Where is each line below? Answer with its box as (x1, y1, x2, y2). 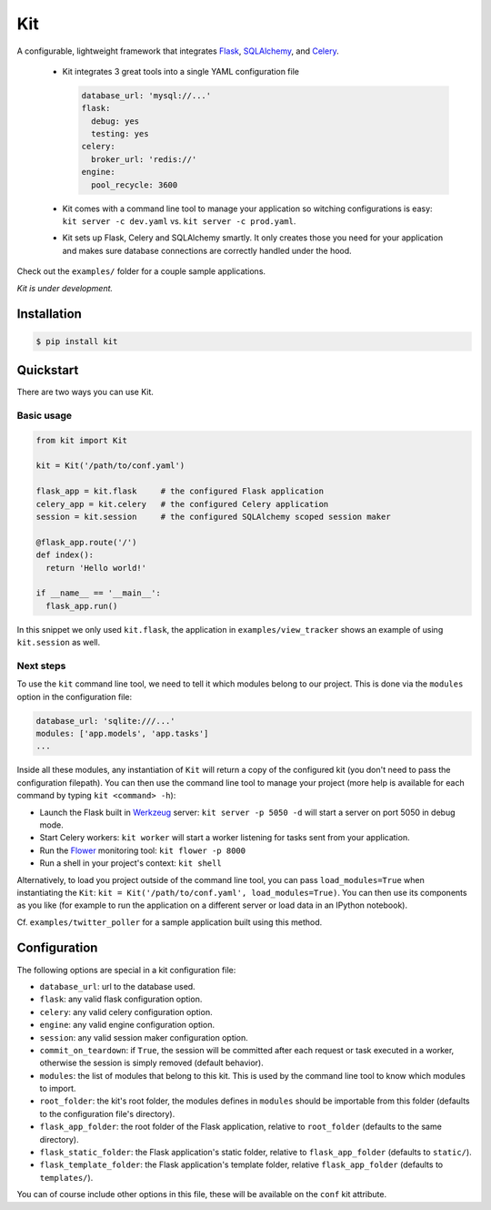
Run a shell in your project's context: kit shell (39, 858, 222, 869)
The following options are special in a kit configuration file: (16, 964, 236, 975)
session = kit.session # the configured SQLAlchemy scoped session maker (35, 511, 391, 522)
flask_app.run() (45, 601, 118, 611)
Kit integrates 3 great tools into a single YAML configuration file (62, 66, 300, 76)
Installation (16, 306, 82, 322)
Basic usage (16, 409, 73, 422)
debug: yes (91, 116, 140, 127)
